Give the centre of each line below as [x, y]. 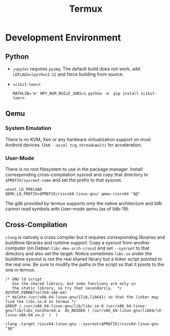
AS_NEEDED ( [77, 310]
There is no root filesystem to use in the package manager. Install [74, 169]
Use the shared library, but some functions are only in [74, 284]
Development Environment [63, 38]
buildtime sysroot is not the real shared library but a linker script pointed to [84, 259]
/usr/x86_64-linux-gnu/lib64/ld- [128, 310]
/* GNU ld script [24, 279]
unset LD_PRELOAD [24, 189]
